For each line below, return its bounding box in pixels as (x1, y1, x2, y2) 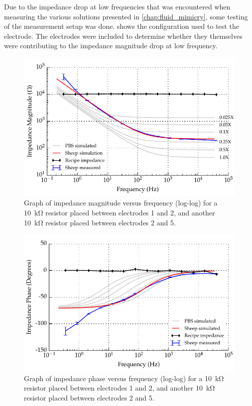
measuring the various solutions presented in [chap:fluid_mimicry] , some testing (4, 11, 248, 21)
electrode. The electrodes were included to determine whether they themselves (4, 30, 243, 41)
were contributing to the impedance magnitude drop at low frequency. (4, 40, 218, 51)
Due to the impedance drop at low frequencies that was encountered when (4, 1, 231, 11)
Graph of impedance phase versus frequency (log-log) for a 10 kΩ (24, 373, 224, 383)
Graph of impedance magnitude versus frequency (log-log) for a (24, 198, 218, 208)
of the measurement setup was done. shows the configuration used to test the (4, 21, 239, 31)
